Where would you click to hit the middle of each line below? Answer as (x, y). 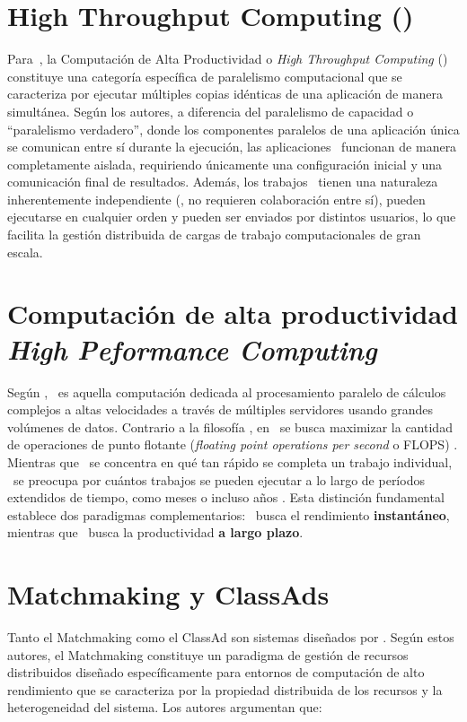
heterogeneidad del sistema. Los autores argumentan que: (165, 707)
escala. (25, 252)
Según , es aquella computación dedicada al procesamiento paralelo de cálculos (227, 391)
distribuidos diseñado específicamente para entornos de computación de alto (216, 672)
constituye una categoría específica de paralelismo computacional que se (205, 76)
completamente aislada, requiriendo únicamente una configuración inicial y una (225, 164)
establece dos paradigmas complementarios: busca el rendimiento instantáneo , (229, 514)
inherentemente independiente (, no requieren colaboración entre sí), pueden (216, 199)
